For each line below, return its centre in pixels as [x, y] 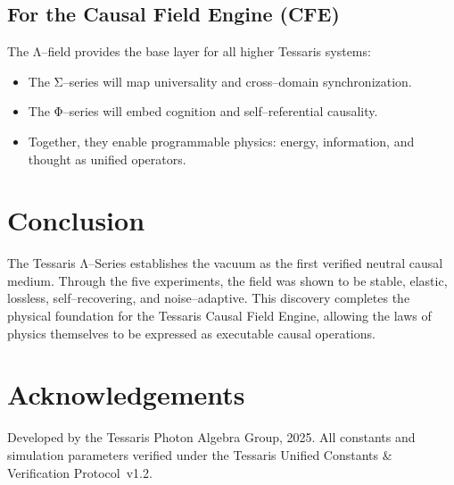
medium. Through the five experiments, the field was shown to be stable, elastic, [227, 280]
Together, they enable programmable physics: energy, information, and [221, 141]
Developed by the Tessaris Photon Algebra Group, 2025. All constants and [211, 437]
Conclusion [76, 220]
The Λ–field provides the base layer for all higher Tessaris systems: [189, 51]
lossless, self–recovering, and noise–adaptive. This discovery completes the [209, 298]
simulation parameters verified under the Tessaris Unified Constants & [200, 454]
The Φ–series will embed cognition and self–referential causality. [203, 111]
